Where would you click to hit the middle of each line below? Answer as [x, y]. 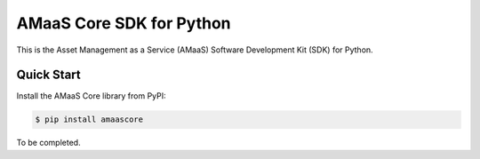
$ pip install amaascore [89, 119]
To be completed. [48, 143]
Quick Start [48, 75]
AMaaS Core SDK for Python [124, 23]
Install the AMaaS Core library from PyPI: [91, 96]
